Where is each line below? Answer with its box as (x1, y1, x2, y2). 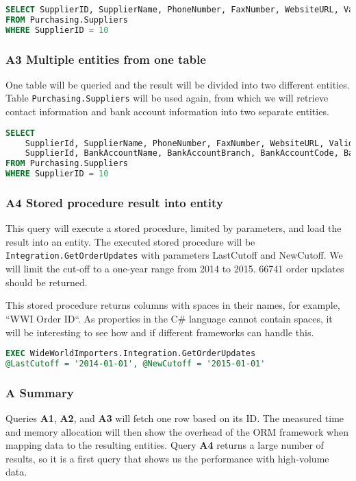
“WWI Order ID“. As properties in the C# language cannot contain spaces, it (5, 311, 333, 325)
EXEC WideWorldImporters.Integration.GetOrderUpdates (5, 349, 256, 359)
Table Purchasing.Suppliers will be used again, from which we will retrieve (5, 91, 329, 105)
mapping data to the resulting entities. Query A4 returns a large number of (5, 438, 324, 452)
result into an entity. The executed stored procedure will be (5, 234, 255, 248)
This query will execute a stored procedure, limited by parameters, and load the (5, 221, 342, 235)
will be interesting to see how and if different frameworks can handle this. (5, 325, 314, 339)
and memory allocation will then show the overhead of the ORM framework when (5, 424, 348, 438)
